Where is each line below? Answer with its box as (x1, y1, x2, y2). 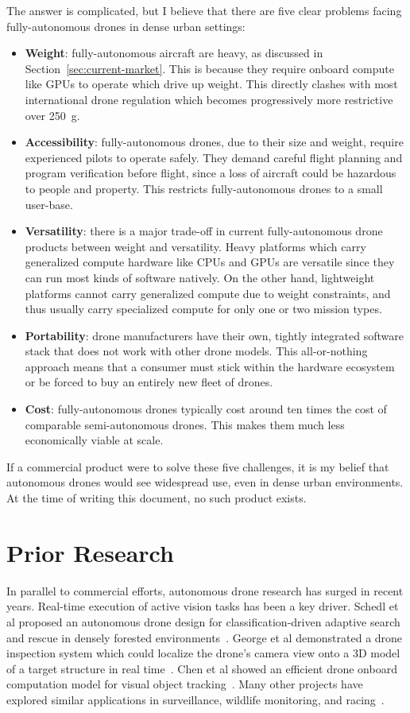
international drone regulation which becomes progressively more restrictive (25, 91, 393, 107)
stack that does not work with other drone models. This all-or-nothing (25, 343, 368, 359)
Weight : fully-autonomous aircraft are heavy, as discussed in (25, 45, 323, 61)
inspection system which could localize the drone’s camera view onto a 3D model (6, 645, 400, 661)
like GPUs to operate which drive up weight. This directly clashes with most (25, 76, 398, 92)
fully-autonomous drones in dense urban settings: (6, 17, 246, 34)
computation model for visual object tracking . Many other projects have (6, 676, 363, 692)
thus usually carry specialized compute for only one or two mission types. (25, 300, 382, 317)
